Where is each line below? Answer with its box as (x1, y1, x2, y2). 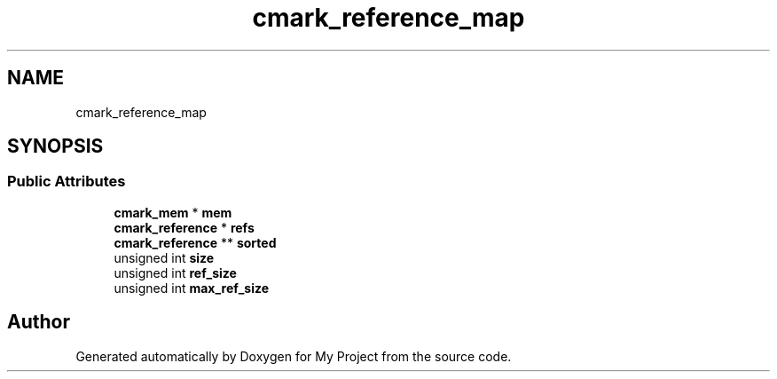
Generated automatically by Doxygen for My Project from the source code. (75, 348, 512, 364)
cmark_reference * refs (114, 219, 255, 235)
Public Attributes (7, 172, 126, 191)
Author (7, 311, 70, 334)
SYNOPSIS (7, 135, 104, 158)
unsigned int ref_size (114, 265, 237, 280)
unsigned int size (114, 249, 215, 265)
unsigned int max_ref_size (114, 280, 270, 296)
